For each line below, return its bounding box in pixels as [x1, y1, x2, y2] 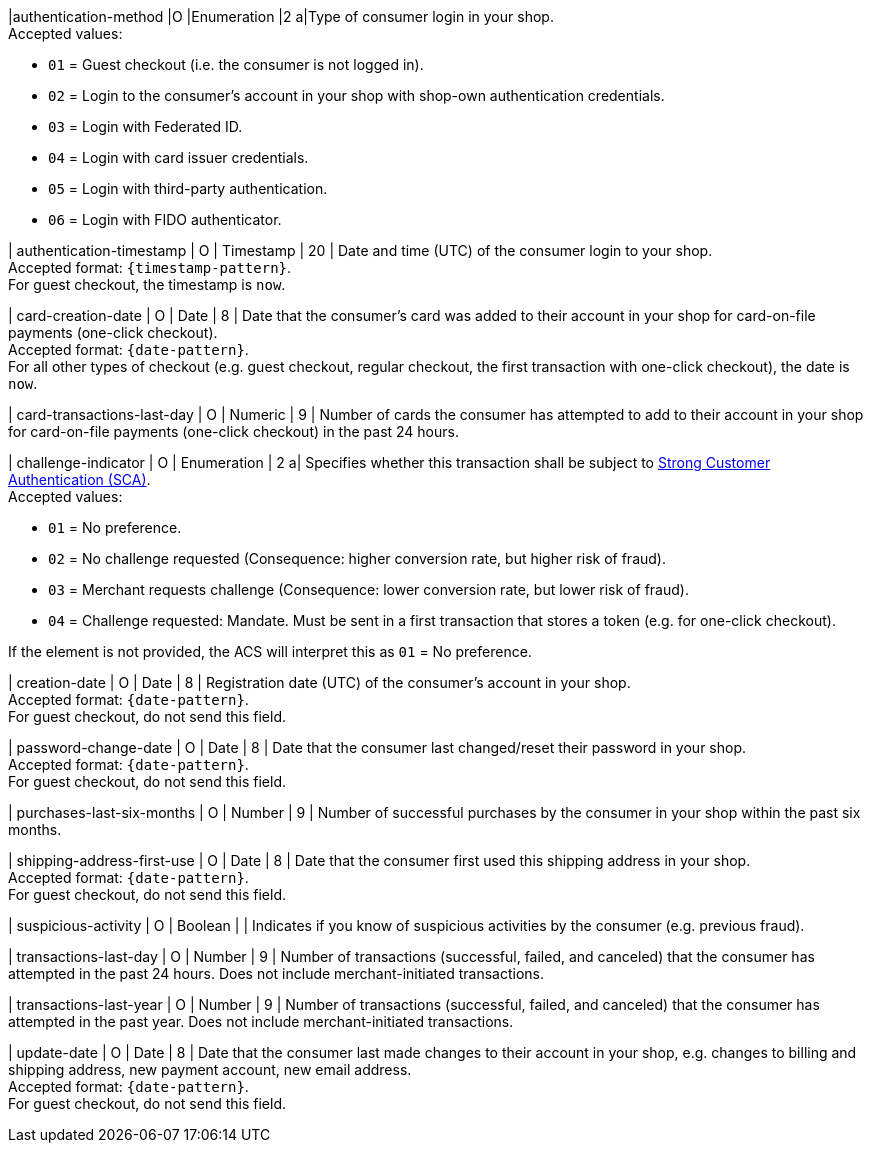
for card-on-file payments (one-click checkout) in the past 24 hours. [8, 423, 459, 440]
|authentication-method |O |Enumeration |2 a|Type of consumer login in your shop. [8, 8, 554, 25]
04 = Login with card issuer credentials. [48, 149, 309, 166]
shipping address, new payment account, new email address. [8, 1061, 412, 1078]
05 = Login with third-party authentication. [48, 180, 328, 197]
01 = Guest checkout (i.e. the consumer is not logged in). [48, 56, 424, 73]
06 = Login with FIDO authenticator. [48, 211, 282, 228]
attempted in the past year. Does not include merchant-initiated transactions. [8, 1013, 514, 1030]
